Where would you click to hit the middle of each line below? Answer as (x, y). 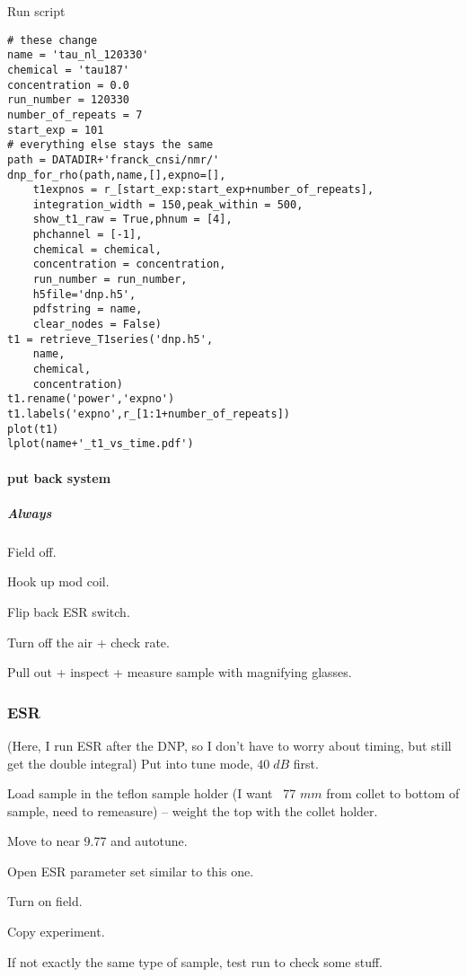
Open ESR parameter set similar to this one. (131, 871)
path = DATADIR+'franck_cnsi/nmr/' (114, 159)
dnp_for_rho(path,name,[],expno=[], (117, 175)
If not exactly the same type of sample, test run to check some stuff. (195, 961)
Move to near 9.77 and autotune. (97, 841)
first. (306, 763)
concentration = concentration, (129, 264)
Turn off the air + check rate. (88, 642)
